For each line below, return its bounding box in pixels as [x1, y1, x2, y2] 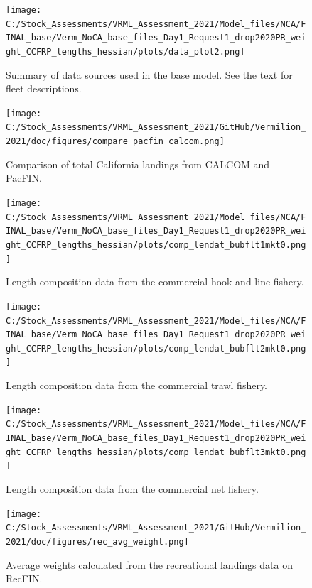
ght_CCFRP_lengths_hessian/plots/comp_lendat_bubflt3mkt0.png [6, 447, 306, 457]
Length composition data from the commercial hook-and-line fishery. [6, 274, 304, 289]
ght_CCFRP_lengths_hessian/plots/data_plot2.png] [6, 46, 245, 57]
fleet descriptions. [6, 81, 82, 96]
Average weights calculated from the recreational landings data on [6, 557, 293, 572]
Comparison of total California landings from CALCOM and [6, 156, 270, 171]
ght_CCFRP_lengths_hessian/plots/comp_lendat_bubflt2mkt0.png [6, 343, 306, 354]
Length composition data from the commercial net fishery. [6, 481, 259, 496]
